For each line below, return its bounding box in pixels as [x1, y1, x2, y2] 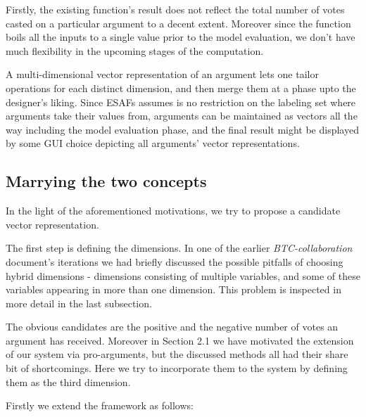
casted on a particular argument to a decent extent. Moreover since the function [6, 15, 351, 30]
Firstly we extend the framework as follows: [6, 398, 194, 413]
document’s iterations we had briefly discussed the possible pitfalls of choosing [6, 254, 343, 269]
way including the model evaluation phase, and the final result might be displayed [6, 122, 359, 136]
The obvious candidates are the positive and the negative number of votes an [6, 319, 339, 334]
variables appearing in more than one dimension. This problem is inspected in [6, 282, 341, 297]
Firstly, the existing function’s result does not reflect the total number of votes [6, 2, 345, 16]
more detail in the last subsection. [6, 295, 152, 310]
